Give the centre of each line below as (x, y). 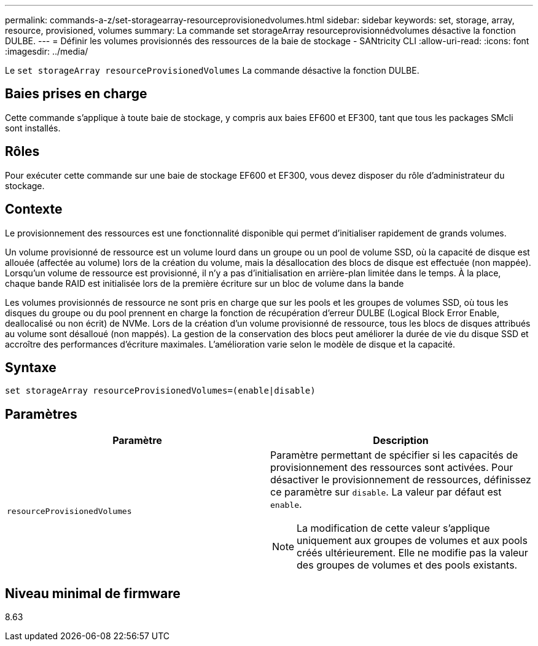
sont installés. (33, 128)
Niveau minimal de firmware (93, 593)
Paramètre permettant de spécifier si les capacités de (394, 455)
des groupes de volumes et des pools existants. (407, 565)
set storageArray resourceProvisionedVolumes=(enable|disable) (160, 391)
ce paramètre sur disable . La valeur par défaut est (386, 492)
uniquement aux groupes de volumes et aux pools (412, 541)
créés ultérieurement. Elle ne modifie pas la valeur (412, 553)
